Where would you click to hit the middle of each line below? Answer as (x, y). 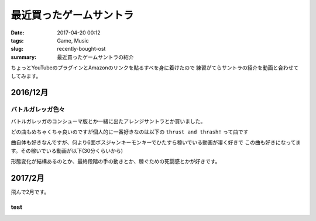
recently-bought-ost (81, 49)
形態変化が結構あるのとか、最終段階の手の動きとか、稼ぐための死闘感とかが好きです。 (116, 162)
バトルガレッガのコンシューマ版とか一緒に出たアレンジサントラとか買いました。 (108, 121)
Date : (18, 33)
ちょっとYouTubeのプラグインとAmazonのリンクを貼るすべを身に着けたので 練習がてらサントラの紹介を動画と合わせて (155, 68)
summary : (24, 57)
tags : (17, 40)
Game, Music (73, 40)
